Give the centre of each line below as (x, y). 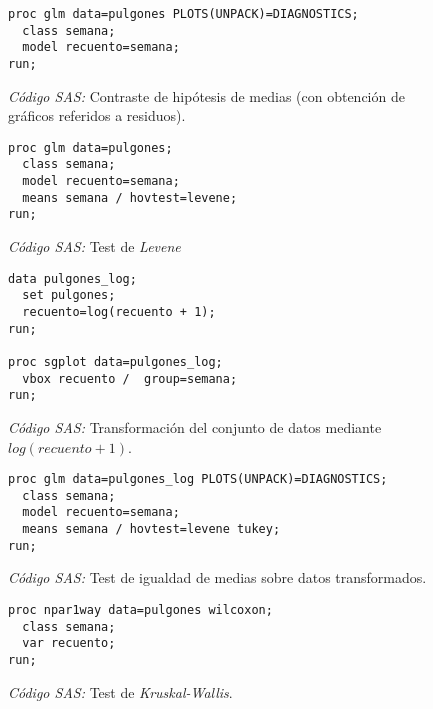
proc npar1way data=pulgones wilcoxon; (140, 610)
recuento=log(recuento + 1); (119, 312)
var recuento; (69, 643)
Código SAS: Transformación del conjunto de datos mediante (195, 426)
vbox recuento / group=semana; (130, 378)
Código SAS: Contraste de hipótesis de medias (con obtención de (206, 95)
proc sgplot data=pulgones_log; (115, 361)
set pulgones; (69, 295)
